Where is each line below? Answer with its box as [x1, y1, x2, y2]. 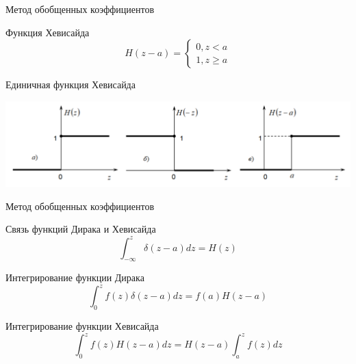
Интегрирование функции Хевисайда [5, 319, 159, 333]
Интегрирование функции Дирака [5, 270, 144, 285]
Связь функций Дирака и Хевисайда [5, 222, 156, 236]
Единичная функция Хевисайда [5, 77, 136, 92]
